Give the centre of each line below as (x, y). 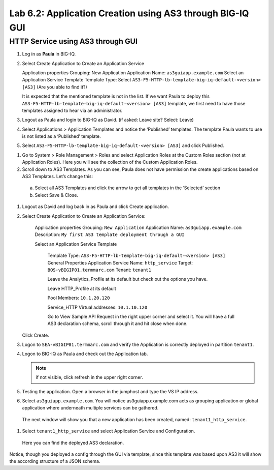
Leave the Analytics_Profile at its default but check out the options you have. (128, 279)
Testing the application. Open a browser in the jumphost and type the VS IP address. (110, 391)
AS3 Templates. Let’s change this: (58, 177)
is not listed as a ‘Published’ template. (61, 136)
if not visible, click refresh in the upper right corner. (89, 377)
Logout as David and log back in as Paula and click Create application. (96, 207)
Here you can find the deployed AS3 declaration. (73, 443)
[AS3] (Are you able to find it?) (55, 87)
